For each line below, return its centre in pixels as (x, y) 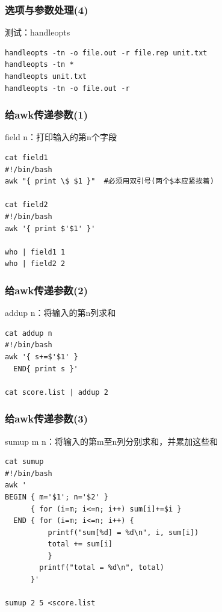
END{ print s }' (46, 369)
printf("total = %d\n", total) (102, 568)
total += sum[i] (80, 544)
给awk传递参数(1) (46, 115)
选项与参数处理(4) (47, 9)
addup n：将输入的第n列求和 (60, 313)
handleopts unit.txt (46, 76)
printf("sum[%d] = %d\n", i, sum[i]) (123, 532)
